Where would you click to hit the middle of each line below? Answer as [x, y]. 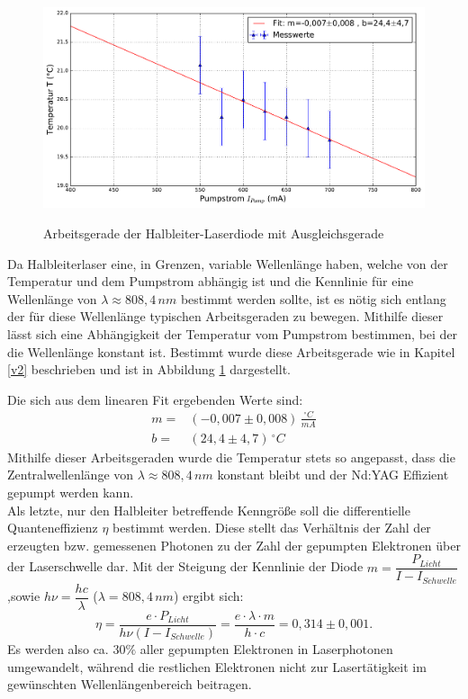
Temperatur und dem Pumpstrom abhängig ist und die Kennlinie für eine [211, 281]
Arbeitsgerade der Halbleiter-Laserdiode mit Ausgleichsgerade [214, 233]
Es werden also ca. [58, 648]
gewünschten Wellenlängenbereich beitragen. [130, 684]
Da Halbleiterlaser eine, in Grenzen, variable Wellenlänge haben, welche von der [228, 263]
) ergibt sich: [208, 596]
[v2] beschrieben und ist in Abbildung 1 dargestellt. [149, 369]
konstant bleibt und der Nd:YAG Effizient [333, 475]
